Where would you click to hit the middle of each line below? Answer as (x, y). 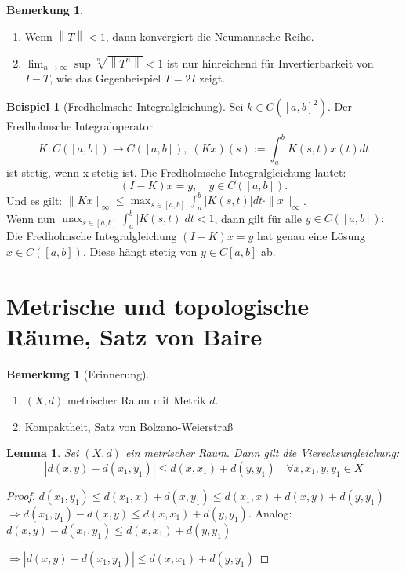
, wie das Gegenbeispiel (105, 78)
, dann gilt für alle (258, 218)
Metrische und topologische (158, 305)
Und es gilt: (34, 200)
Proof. (21, 496)
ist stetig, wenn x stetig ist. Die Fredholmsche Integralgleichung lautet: (176, 172)
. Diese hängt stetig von (140, 251)
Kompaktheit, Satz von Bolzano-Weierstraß (129, 426)
